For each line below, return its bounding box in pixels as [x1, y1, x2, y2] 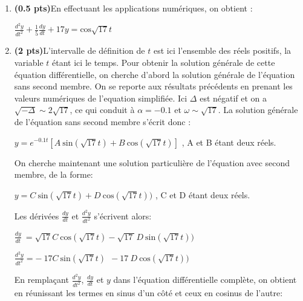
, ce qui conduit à [70, 103, 135, 116]
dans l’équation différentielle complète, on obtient [113, 273, 297, 286]
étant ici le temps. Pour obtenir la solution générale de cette [52, 56, 275, 68]
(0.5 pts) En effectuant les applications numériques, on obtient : [14, 2, 253, 14]
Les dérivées [14, 209, 59, 222]
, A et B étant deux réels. [181, 135, 276, 148]
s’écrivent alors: [94, 209, 152, 222]
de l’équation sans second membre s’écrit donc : [14, 115, 191, 128]
